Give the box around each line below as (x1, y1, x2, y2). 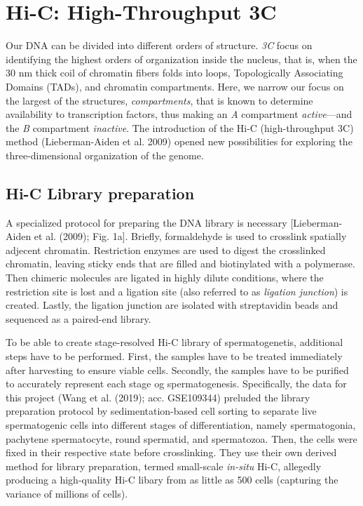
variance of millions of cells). (6, 486, 128, 500)
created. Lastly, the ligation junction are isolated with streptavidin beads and (6, 298, 338, 312)
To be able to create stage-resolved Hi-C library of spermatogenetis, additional (6, 335, 343, 349)
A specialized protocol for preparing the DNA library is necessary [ (6, 215, 294, 229)
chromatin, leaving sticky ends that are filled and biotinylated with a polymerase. (6, 256, 355, 271)
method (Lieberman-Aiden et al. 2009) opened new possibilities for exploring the (6, 134, 352, 149)
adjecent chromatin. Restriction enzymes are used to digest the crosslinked (6, 242, 326, 257)
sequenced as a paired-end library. (6, 311, 151, 326)
